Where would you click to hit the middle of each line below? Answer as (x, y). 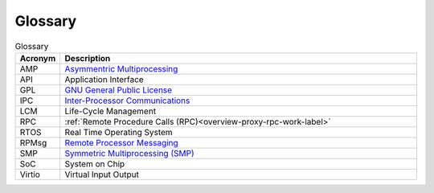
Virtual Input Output (102, 175)
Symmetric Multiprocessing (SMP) (129, 153)
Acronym (38, 58)
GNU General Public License (119, 90)
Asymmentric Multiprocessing (121, 68)
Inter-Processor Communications (127, 101)
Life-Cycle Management (111, 111)
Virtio (30, 175)
